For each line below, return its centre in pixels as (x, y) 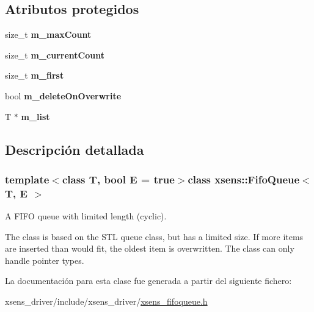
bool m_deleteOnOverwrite (63, 95)
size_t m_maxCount (48, 34)
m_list (35, 116)
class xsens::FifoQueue (244, 179)
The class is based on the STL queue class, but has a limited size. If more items (154, 236)
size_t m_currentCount (55, 55)
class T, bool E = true (118, 179)
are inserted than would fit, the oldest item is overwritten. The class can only (150, 248)
